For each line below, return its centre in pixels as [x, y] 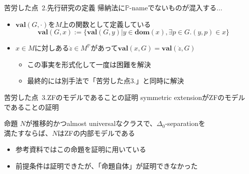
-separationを [185, 123]
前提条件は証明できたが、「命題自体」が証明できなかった [107, 165]
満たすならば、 [28, 133]
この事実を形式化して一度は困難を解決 [89, 64]
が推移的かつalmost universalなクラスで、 [91, 123]
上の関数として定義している [106, 24]
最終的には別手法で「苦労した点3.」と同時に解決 [106, 81]
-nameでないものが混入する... [176, 7]
